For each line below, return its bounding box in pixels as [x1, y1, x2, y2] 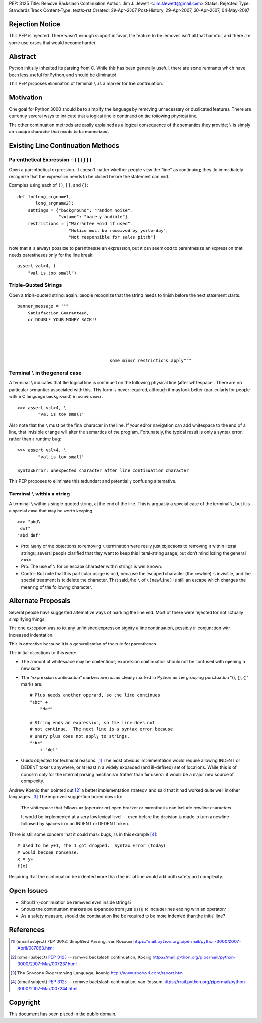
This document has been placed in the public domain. [9, 1011, 116, 1017]
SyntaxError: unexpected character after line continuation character [17, 467, 189, 473]
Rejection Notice [9, 20, 61, 29]
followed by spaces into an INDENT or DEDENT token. [21, 821, 130, 826]
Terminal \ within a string [9, 490, 70, 497]
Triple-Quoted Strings [9, 282, 62, 289]
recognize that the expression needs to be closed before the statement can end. [9, 174, 170, 179]
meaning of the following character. [21, 584, 92, 590]
